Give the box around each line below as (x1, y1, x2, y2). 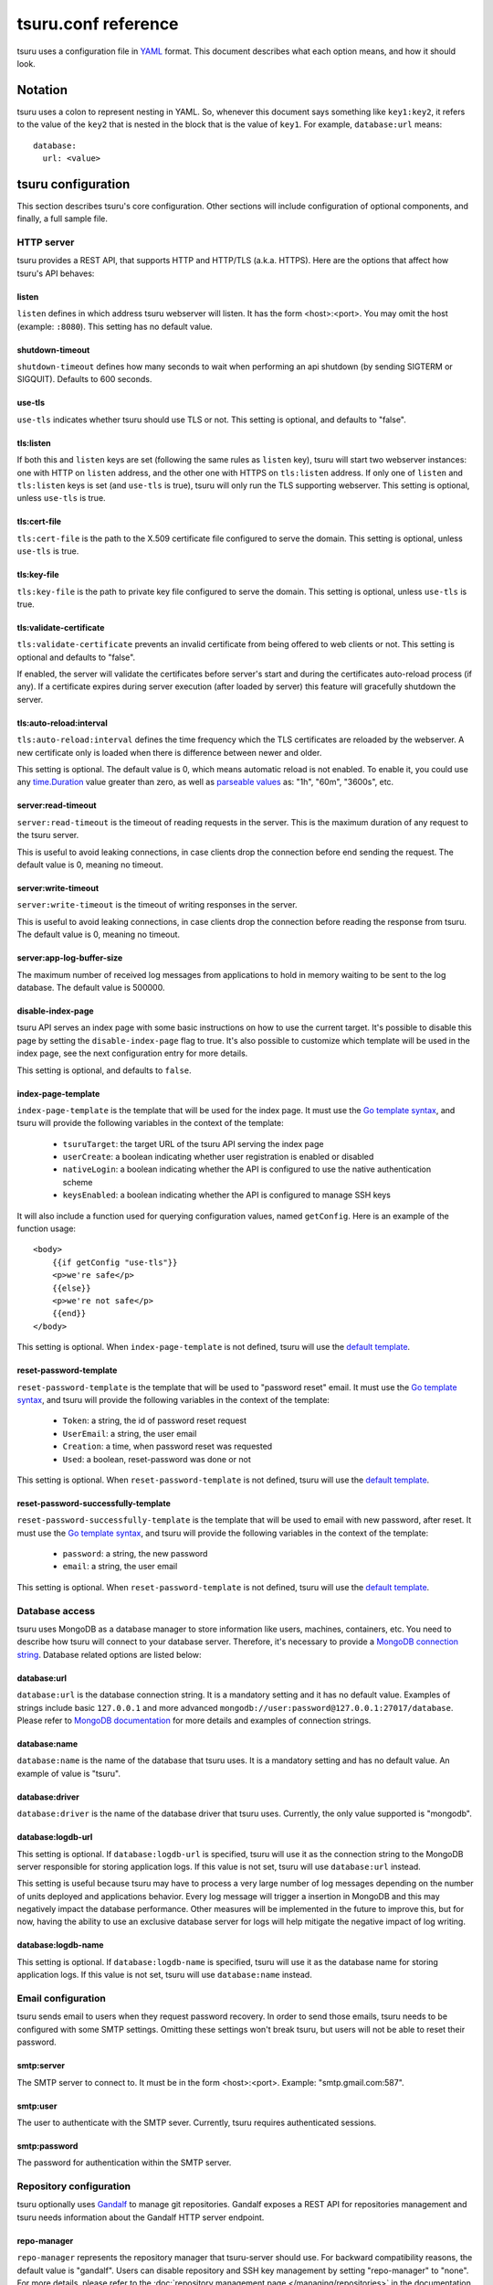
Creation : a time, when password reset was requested (62, 1440, 273, 1452)
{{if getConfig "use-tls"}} (51, 1257, 178, 1268)
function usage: (16, 1223, 77, 1234)
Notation (16, 82, 68, 98)
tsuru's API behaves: (16, 268, 95, 279)
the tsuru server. (16, 830, 79, 841)
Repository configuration (16, 2180, 131, 2193)
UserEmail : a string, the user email (62, 1428, 197, 1439)
